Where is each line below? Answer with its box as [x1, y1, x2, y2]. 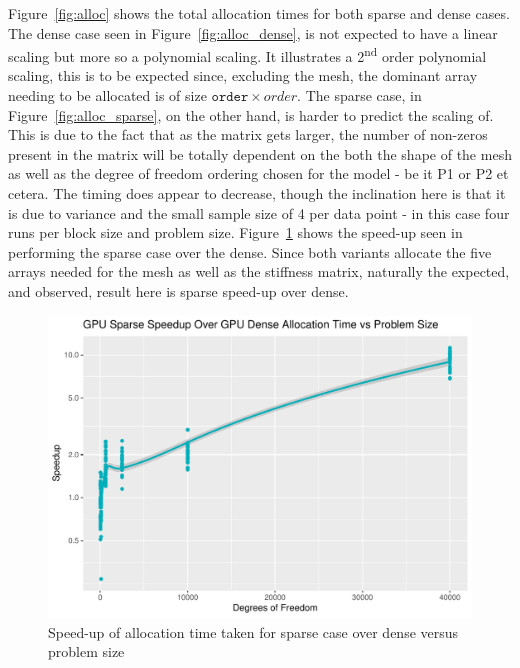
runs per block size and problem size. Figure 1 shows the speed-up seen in [8, 222, 463, 243]
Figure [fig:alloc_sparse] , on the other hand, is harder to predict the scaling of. [8, 104, 494, 125]
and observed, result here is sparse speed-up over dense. [8, 280, 349, 301]
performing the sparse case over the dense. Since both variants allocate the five [8, 241, 492, 262]
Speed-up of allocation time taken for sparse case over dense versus [48, 621, 459, 642]
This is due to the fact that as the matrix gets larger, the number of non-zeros [8, 124, 488, 145]
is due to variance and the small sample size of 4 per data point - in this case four [8, 202, 510, 223]
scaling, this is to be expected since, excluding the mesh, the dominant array [8, 65, 478, 86]
